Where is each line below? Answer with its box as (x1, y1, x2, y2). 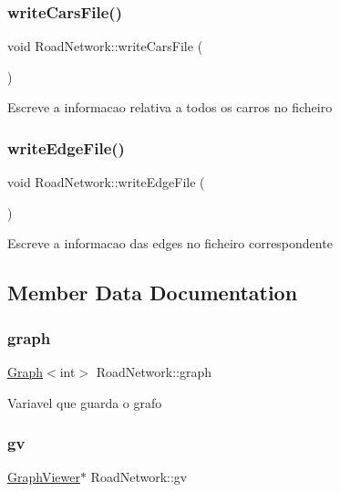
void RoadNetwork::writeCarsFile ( (7, 37, 203, 56)
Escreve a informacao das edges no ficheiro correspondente (7, 234, 333, 253)
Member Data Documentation (7, 278, 298, 307)
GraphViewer (7, 467, 80, 487)
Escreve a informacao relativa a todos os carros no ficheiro (7, 98, 333, 117)
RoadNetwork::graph (96, 362, 212, 381)
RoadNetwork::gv (90, 467, 188, 487)
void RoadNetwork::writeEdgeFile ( (7, 173, 205, 192)
